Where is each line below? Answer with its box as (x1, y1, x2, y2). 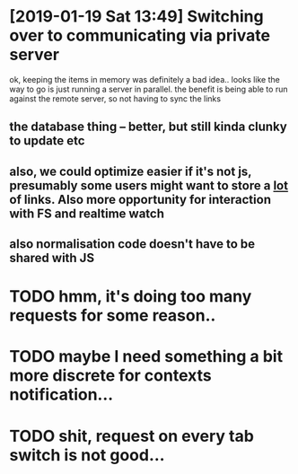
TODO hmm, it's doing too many (9, 286, 252, 307)
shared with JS (9, 250, 95, 266)
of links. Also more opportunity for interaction (9, 191, 272, 207)
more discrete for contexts (9, 365, 213, 386)
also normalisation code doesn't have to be (9, 236, 256, 252)
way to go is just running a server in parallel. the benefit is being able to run (9, 83, 288, 94)
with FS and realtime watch (9, 206, 164, 221)
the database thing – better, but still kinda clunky (9, 119, 287, 135)
